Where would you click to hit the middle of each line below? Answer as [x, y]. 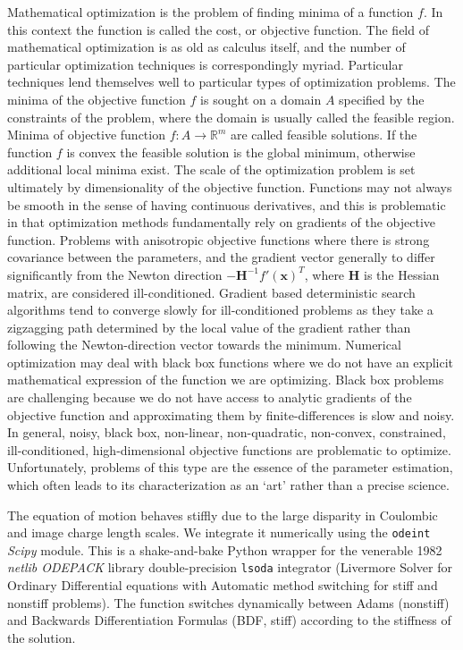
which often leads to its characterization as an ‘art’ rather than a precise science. [228, 485]
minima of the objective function [97, 99]
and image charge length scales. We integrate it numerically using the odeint [219, 532]
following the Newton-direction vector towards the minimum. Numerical [204, 345]
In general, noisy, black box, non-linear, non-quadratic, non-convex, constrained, [227, 432]
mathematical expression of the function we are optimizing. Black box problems [226, 380]
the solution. [42, 637]
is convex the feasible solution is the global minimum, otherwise [241, 152]
